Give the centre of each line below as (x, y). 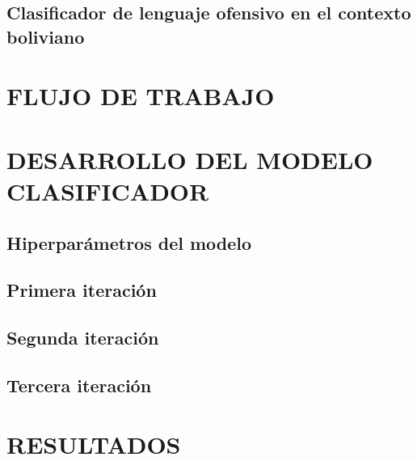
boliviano (46, 36)
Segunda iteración (83, 338)
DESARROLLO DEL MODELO (190, 159)
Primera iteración (82, 290)
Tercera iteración (79, 385)
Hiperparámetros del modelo (129, 242)
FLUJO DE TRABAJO (141, 96)
